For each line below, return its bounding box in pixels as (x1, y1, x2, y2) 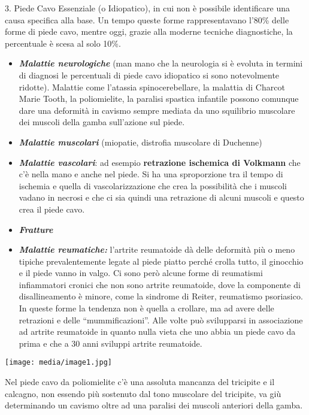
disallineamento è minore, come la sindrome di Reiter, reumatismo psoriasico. (19, 290, 303, 302)
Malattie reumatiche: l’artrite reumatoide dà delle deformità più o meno (19, 243, 295, 256)
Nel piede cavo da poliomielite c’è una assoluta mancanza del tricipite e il (5, 375, 275, 388)
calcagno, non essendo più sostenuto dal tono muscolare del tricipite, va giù (5, 387, 281, 399)
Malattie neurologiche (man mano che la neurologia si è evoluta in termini (19, 57, 303, 69)
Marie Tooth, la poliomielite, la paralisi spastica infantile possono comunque (19, 92, 299, 105)
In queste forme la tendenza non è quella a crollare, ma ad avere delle (19, 302, 274, 314)
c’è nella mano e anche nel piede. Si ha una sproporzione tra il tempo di (19, 168, 283, 180)
